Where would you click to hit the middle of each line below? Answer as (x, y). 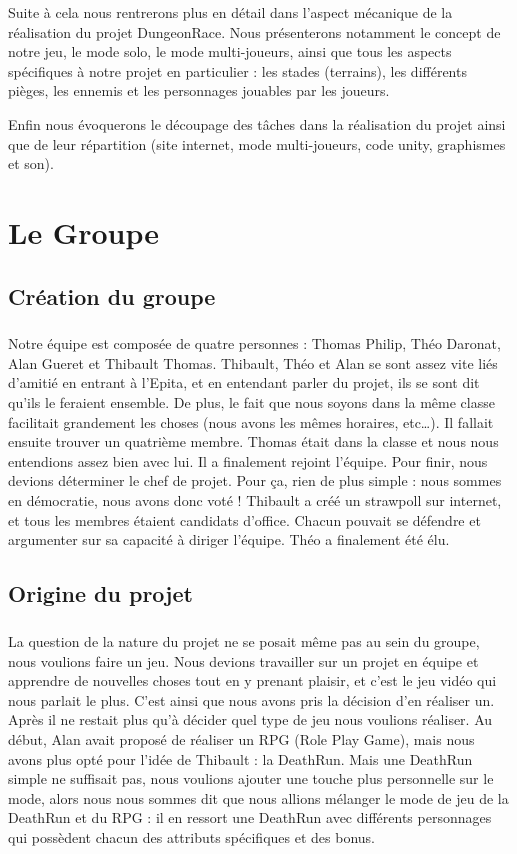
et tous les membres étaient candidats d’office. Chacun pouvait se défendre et (244, 519)
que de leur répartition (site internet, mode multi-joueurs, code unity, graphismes (257, 143)
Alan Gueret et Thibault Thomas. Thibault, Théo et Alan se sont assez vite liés (253, 362)
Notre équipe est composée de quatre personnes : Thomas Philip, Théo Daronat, (254, 343)
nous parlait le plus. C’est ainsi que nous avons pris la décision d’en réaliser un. (251, 699)
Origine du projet (100, 593)
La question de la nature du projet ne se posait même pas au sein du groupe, (244, 640)
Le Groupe (83, 231)
